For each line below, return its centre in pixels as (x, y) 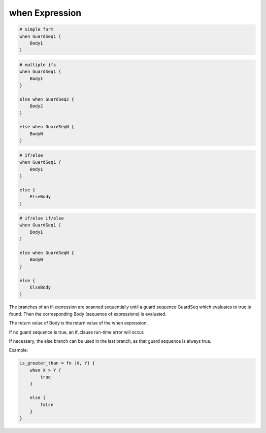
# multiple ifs (38, 65)
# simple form (36, 29)
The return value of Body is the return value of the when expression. (78, 323)
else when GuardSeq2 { (47, 99)
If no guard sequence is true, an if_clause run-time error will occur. (77, 332)
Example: (18, 350)
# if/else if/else (42, 218)
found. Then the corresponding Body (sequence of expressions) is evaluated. (88, 314)
